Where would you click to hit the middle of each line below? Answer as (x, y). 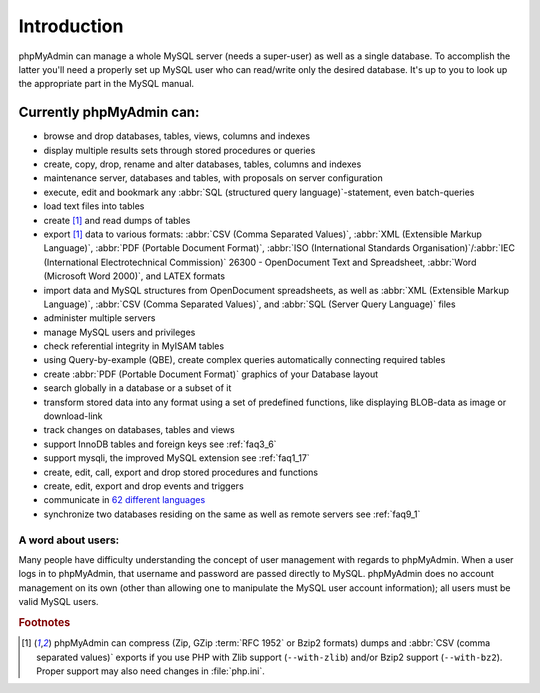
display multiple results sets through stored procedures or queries (179, 150)
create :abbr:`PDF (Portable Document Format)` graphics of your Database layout (211, 374)
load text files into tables (94, 206)
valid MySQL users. (58, 602)
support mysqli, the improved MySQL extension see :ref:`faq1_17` (176, 458)
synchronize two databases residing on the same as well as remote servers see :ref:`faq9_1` (232, 514)
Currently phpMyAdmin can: (109, 112)
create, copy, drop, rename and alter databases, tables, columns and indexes (202, 164)
